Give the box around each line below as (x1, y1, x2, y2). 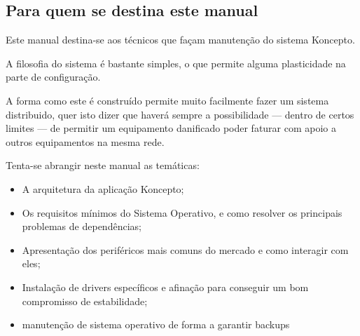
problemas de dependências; (22, 219, 141, 234)
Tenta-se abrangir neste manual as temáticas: (6, 158, 200, 173)
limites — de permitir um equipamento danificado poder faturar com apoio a (6, 121, 337, 135)
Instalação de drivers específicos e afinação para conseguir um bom (22, 279, 309, 294)
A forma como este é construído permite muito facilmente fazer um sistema (6, 93, 329, 107)
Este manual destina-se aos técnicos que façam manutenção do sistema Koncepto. (6, 32, 355, 47)
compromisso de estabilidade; (22, 293, 148, 308)
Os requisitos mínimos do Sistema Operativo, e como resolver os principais (22, 205, 342, 220)
